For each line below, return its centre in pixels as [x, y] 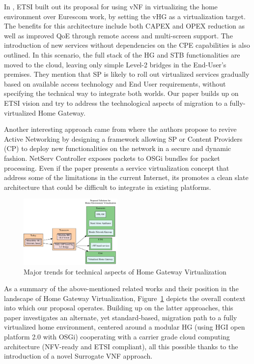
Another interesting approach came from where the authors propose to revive [120, 129]
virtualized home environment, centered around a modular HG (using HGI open [125, 327]
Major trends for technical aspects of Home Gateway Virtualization [125, 272]
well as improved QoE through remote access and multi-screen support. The [118, 35]
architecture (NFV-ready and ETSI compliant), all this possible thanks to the [121, 346]
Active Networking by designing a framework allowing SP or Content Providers [123, 138]
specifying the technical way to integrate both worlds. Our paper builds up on [121, 93]
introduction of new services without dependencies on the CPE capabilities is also [127, 45]
